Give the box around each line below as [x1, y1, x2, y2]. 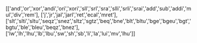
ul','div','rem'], [5, 11, 40, 18]
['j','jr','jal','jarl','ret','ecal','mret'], [41, 11, 118, 18]
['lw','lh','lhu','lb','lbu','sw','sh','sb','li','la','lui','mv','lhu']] [5, 30, 136, 37]
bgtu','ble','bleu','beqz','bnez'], [5, 24, 80, 31]
